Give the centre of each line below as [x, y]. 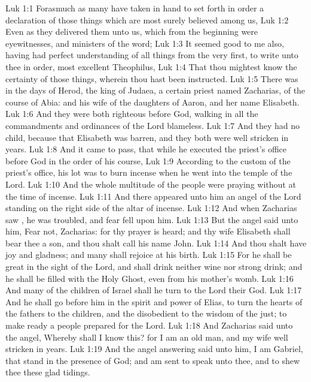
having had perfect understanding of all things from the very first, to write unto [152, 55]
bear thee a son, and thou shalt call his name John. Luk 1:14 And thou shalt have [156, 243]
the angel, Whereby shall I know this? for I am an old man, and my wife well [147, 337]
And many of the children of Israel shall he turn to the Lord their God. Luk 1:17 [154, 290]
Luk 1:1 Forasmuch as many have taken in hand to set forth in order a [135, 8]
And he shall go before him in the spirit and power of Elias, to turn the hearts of [154, 301]
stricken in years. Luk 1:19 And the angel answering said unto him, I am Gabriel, [154, 349]
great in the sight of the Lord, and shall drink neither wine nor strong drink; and [154, 267]
